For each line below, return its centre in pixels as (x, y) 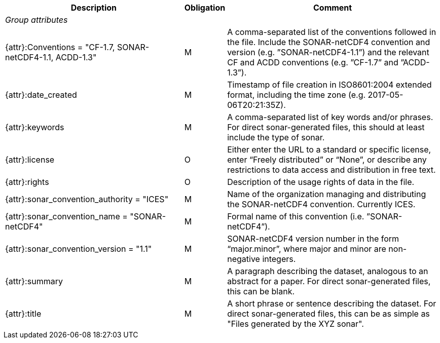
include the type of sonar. (276, 137)
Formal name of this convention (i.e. (296, 216)
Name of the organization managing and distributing (327, 194)
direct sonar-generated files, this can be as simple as (328, 314)
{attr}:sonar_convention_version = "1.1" (79, 249)
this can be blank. (261, 291)
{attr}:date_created (41, 95)
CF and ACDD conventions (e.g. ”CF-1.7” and (313, 62)
